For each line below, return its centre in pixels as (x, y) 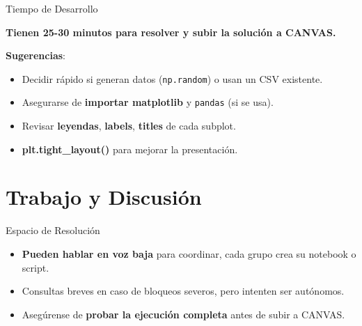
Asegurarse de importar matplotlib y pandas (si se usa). (148, 102)
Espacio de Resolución (53, 230)
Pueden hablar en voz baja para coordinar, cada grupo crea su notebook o (189, 254)
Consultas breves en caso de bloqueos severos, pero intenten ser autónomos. (183, 291)
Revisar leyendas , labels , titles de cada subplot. (129, 126)
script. (36, 267)
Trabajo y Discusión (104, 197)
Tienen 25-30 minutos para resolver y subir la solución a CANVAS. (171, 32)
